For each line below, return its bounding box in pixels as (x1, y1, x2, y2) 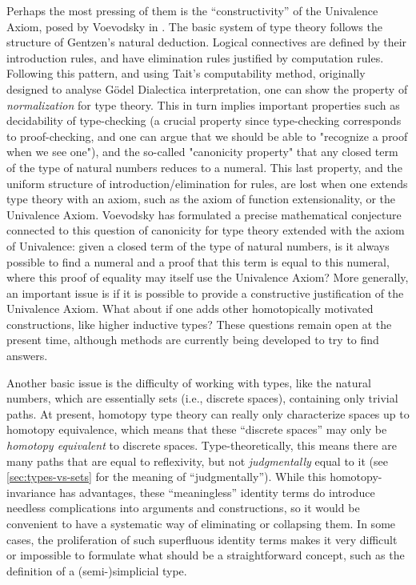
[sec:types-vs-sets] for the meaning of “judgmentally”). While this (6, 468, 326, 485)
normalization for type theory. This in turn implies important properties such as (6, 96, 400, 113)
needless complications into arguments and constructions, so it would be (6, 499, 360, 516)
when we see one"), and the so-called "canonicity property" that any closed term (6, 143, 398, 160)
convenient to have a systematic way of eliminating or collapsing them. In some (6, 515, 396, 531)
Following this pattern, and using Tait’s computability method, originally (6, 65, 366, 82)
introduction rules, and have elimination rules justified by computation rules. (6, 49, 384, 66)
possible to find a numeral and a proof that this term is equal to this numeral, (6, 253, 390, 270)
